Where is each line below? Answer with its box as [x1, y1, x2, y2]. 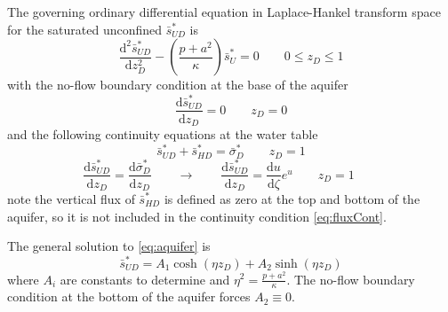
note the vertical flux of [7, 190, 135, 208]
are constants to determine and [60, 269, 230, 288]
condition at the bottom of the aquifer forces [7, 287, 251, 306]
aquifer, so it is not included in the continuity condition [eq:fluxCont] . [7, 207, 387, 225]
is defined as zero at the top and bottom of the [164, 190, 420, 208]
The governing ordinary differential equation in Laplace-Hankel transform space [7, 3, 441, 20]
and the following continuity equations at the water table [7, 125, 318, 144]
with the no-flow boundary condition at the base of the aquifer [7, 75, 348, 94]
